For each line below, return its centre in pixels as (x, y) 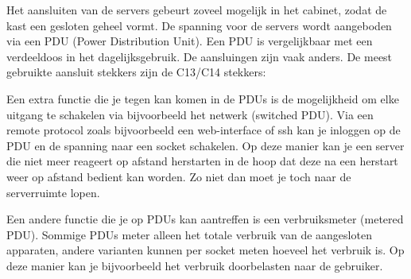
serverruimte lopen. (53, 192)
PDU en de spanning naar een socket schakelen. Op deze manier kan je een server (205, 145)
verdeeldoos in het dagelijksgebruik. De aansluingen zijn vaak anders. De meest (200, 56)
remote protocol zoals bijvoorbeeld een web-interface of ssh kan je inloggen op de (204, 130)
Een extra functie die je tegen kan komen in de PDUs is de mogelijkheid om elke (203, 98)
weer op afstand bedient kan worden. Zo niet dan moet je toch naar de (179, 176)
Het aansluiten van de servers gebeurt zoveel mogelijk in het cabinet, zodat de (197, 10)
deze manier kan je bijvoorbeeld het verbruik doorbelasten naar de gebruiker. (195, 265)
